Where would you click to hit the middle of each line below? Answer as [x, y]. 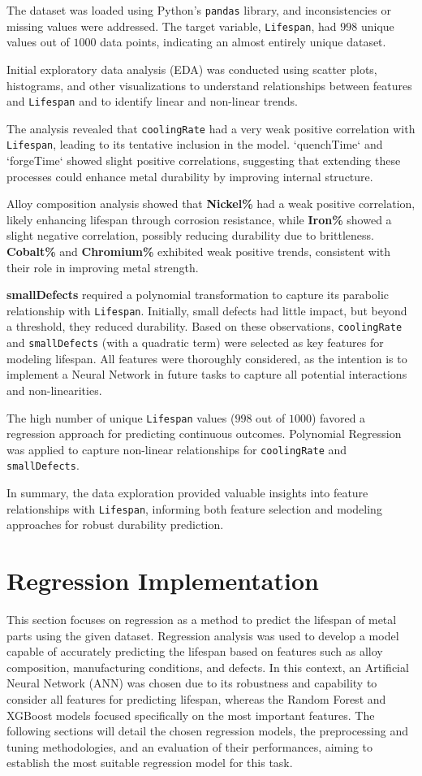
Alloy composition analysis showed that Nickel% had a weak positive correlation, [211, 204]
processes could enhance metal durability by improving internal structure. [190, 176]
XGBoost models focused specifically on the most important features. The [191, 715]
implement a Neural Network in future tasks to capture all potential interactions [207, 374]
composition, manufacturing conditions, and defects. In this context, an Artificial [208, 667]
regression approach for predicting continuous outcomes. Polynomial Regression [204, 434]
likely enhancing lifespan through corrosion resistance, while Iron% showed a [199, 219]
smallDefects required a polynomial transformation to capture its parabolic [198, 295]
